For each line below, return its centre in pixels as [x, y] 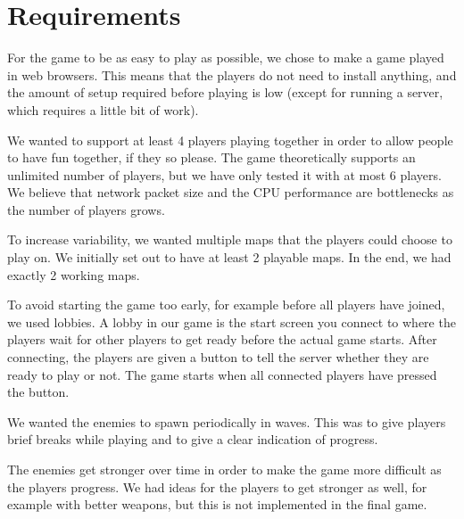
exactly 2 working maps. [74, 274]
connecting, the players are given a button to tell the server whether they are [218, 357]
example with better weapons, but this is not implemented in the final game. [217, 504]
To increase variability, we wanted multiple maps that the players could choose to [230, 239]
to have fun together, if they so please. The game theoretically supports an [211, 157]
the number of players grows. [86, 209]
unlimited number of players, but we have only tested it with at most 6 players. [224, 174]
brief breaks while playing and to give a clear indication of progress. [193, 439]
